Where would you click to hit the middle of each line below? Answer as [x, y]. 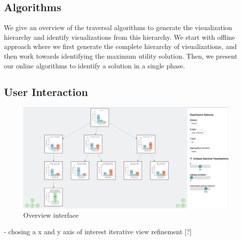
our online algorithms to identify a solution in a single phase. [95, 65]
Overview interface [51, 215]
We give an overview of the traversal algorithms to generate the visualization [118, 27]
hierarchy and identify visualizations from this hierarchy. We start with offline [120, 37]
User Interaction [46, 91]
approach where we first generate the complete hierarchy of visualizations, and [120, 46]
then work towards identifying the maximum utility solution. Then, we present [121, 56]
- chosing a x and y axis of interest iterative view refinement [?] [98, 231]
